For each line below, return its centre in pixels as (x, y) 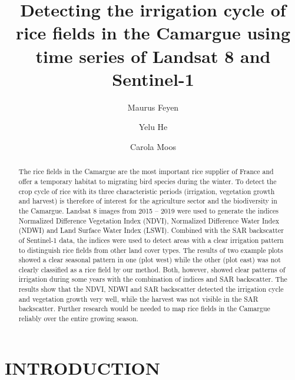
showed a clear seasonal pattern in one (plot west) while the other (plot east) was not (150, 260)
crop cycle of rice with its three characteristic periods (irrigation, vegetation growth (147, 191)
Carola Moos (153, 146)
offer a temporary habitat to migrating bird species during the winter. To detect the (147, 181)
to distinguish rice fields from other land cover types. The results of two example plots (151, 250)
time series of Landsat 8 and (153, 56)
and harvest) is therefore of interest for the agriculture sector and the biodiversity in (148, 201)
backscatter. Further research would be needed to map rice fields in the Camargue (144, 309)
